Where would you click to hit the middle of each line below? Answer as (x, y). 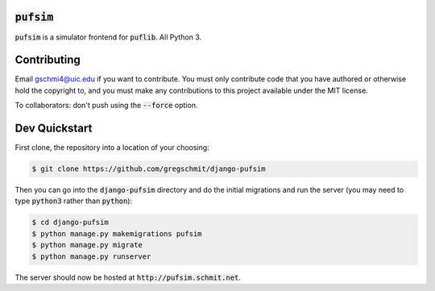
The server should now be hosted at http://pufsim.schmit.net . (128, 277)
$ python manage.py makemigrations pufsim (117, 233)
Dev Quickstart (54, 129)
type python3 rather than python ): (74, 201)
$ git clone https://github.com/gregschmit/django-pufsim (149, 169)
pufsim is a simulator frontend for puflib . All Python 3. (108, 37)
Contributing (48, 60)
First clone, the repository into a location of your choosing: (112, 148)
